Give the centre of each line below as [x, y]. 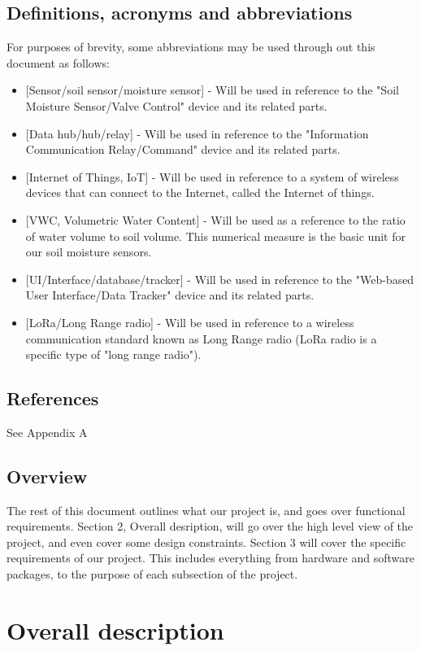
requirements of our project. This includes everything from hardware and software [210, 558]
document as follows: [58, 62]
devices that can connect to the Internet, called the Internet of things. [200, 192]
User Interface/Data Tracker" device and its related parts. [170, 295]
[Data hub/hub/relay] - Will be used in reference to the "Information [197, 133]
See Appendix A [47, 432]
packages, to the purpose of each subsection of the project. [152, 574]
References [53, 398]
